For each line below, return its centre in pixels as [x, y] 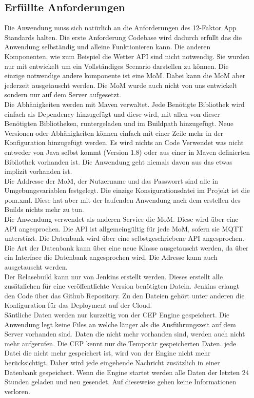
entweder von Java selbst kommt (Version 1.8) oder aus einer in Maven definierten [127, 152]
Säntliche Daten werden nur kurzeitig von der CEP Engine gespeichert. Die [117, 315]
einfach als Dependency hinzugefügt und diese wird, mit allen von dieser [112, 114]
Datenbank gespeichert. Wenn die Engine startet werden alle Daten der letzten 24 [127, 372]
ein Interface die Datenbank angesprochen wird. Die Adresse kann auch [111, 257]
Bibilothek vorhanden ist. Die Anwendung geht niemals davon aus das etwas [118, 161]
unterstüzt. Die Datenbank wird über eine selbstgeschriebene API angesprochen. [124, 238]
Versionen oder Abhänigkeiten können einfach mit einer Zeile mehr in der [114, 133]
